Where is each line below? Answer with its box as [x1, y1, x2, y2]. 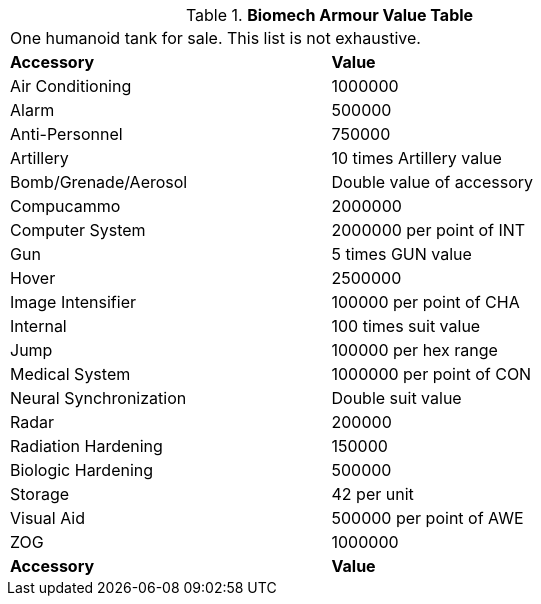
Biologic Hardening [10, 460, 154, 480]
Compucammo [10, 196, 121, 216]
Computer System [10, 220, 146, 240]
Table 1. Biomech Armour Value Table [185, 5, 474, 25]
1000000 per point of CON [331, 364, 532, 384]
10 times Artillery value [331, 148, 502, 168]
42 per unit [331, 484, 414, 504]
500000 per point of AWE [331, 508, 524, 528]
